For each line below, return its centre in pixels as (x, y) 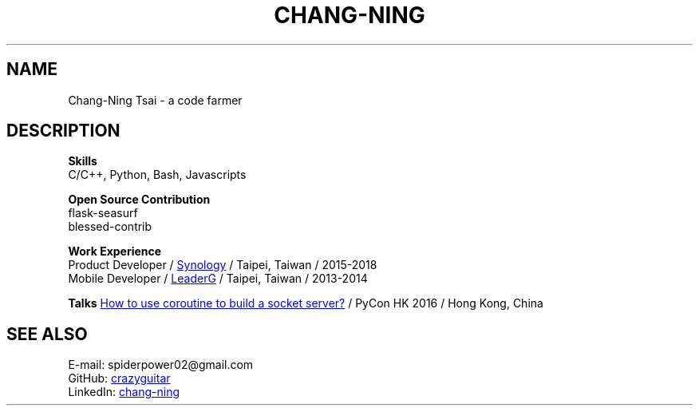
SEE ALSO (47, 334)
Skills (83, 161)
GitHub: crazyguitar (119, 378)
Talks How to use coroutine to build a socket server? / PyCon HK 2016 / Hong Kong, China (306, 303)
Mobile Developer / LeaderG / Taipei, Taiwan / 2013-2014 (218, 279)
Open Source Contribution (139, 200)
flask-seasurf (103, 213)
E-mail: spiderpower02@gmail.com (161, 365)
